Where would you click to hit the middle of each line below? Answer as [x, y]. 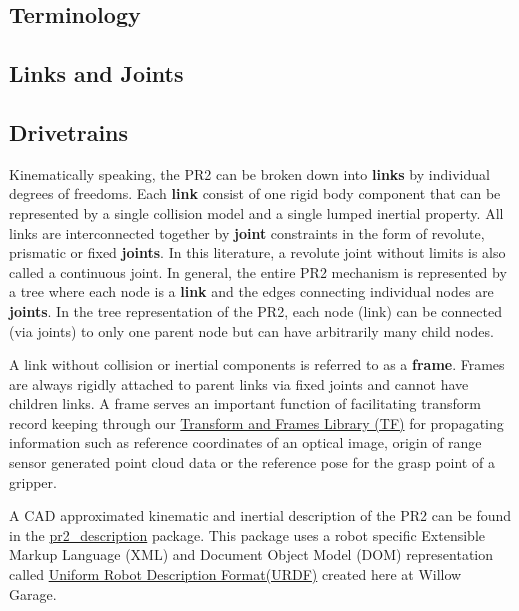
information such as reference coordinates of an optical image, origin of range [245, 442]
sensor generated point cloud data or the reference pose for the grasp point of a [252, 462]
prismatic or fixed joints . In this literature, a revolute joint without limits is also [257, 252]
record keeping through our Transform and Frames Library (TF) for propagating [256, 422]
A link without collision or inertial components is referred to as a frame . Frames [257, 364]
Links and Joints [96, 73]
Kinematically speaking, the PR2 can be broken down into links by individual [249, 173]
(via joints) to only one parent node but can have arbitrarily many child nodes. [251, 330]
